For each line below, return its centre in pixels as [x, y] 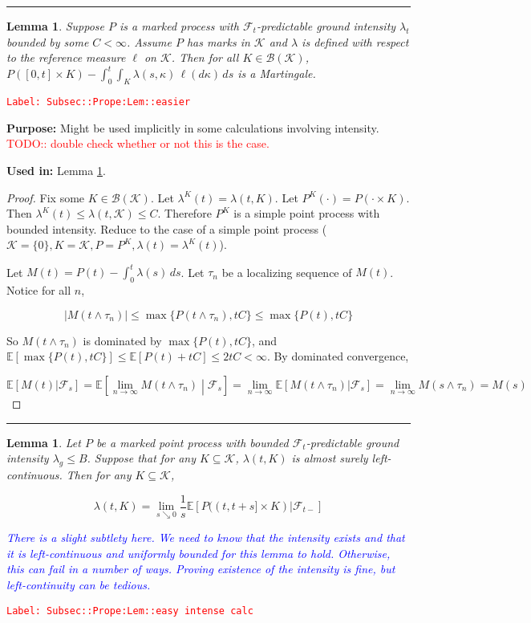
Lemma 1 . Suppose [56, 26]
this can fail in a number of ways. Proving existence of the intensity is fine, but [201, 569]
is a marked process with [179, 26]
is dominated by [122, 340]
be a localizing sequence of [287, 272]
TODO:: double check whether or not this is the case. [138, 143]
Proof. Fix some [46, 197]
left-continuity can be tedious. [79, 585]
